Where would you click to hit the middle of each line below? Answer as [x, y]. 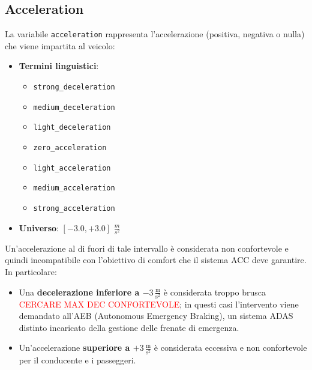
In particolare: [31, 271]
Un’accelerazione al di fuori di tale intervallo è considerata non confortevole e [147, 248]
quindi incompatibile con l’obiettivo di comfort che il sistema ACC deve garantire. [156, 260]
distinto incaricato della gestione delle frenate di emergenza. [129, 327]
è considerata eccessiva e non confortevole [230, 347]
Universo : [39, 227]
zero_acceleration [70, 148]
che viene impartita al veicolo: [60, 45]
